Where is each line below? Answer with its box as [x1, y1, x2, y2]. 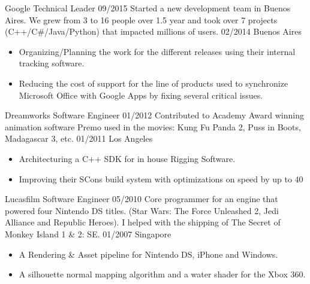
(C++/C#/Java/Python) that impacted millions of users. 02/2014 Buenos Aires [5, 25, 302, 38]
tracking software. [19, 57, 85, 69]
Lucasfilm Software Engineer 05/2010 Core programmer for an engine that [5, 193, 278, 205]
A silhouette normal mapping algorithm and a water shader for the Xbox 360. [19, 268, 306, 280]
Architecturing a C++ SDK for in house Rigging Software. [19, 152, 236, 164]
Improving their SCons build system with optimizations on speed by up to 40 [19, 172, 303, 185]
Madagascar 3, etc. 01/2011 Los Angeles [5, 132, 153, 145]
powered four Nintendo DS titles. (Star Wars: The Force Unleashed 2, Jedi [5, 204, 279, 216]
